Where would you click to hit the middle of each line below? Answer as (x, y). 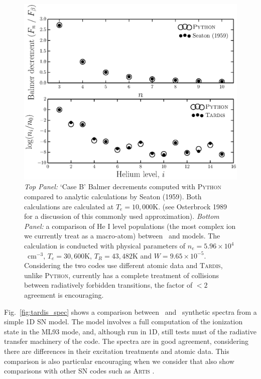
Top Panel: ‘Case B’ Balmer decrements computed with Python (123, 186)
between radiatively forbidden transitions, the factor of (108, 285)
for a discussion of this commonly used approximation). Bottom (122, 216)
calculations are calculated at (69, 206)
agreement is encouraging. (64, 295)
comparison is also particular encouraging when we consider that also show (119, 361)
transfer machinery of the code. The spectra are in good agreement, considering (126, 341)
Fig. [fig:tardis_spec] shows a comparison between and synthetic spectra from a (130, 311)
